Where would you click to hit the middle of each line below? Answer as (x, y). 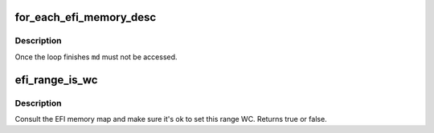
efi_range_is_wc (56, 80)
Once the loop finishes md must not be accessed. (96, 57)
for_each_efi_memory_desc (86, 17)
